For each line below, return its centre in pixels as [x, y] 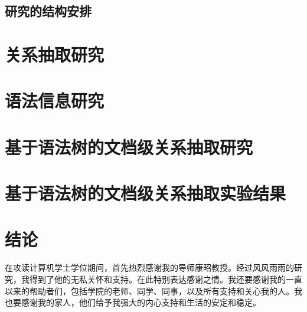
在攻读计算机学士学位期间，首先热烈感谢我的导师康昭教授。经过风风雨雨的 [149, 267]
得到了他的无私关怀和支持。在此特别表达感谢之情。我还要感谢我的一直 [166, 279]
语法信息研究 [55, 101]
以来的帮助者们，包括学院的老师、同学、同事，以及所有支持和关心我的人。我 [153, 290]
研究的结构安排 [48, 11]
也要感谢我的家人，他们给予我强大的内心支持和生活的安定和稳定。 [133, 302]
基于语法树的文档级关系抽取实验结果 [146, 193]
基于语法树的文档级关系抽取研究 [129, 147]
